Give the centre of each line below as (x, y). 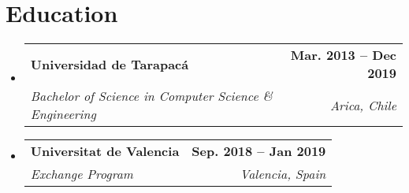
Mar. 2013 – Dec (343, 55)
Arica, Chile (363, 105)
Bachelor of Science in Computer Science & (151, 96)
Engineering (63, 114)
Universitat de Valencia (105, 151)
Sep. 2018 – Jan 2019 (259, 151)
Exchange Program (82, 174)
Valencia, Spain (283, 174)
